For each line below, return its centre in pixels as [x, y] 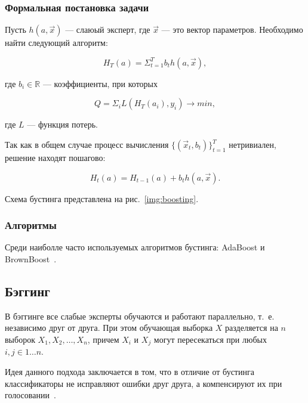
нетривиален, [252, 144]
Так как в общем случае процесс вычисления [87, 144]
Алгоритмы [31, 225]
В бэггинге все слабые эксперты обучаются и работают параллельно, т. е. [140, 316]
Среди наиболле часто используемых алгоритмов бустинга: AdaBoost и [135, 247]
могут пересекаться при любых [210, 339]
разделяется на [252, 328]
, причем [103, 339]
